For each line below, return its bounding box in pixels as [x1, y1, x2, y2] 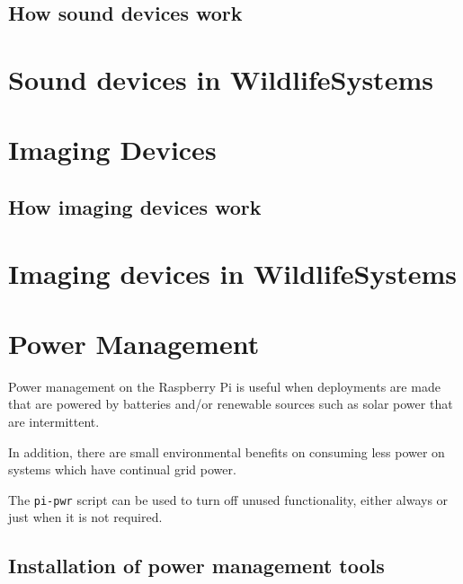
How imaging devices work [8, 192, 262, 220]
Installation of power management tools [8, 552, 385, 580]
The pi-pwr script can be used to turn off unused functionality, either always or [8, 490, 449, 509]
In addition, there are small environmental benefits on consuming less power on [8, 442, 445, 461]
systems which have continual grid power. [8, 460, 236, 479]
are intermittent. [8, 412, 100, 430]
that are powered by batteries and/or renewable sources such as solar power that [8, 394, 453, 413]
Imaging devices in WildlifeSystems [8, 254, 457, 291]
